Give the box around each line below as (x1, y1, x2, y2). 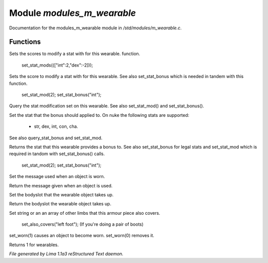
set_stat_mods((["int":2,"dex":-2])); (21, 62, 93, 68)
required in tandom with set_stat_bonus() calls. (9, 151, 105, 157)
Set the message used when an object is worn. (9, 174, 105, 179)
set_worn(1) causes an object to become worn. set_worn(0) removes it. (9, 233, 155, 239)
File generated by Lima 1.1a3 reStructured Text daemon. (9, 251, 124, 257)
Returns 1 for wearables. (9, 242, 59, 248)
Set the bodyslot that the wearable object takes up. (9, 191, 114, 197)
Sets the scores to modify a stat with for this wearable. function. (9, 51, 140, 57)
